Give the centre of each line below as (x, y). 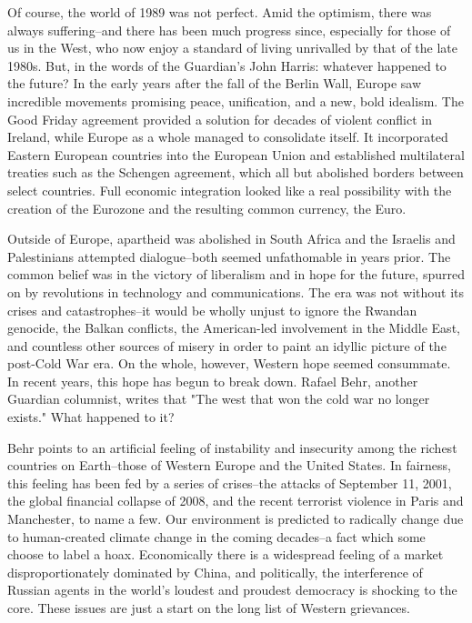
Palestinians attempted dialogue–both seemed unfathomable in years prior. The (229, 256)
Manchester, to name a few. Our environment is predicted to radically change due (236, 519)
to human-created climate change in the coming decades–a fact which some (216, 536)
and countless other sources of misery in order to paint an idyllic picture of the (227, 345)
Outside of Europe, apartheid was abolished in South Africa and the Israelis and (231, 239)
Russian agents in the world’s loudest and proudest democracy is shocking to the (232, 590)
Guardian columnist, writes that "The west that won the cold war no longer (219, 399)
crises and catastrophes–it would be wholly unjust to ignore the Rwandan (212, 310)
